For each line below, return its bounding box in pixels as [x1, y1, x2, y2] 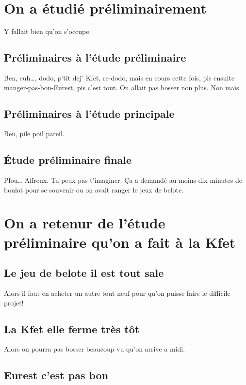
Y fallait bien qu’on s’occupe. [4, 26, 91, 36]
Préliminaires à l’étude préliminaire [4, 50, 186, 65]
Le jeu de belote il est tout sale [4, 265, 164, 280]
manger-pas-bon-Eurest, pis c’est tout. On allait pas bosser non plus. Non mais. [4, 82, 241, 92]
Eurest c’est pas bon [4, 368, 109, 383]
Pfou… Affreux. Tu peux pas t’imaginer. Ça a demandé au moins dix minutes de [4, 175, 242, 185]
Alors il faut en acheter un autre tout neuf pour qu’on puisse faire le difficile [4, 288, 230, 298]
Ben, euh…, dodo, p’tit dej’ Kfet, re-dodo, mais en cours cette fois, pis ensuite [4, 72, 235, 82]
